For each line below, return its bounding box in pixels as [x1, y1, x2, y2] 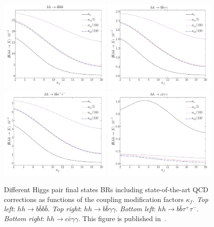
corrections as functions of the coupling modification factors [4, 194, 184, 204]
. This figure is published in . [78, 213, 166, 224]
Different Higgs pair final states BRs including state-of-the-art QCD [4, 184, 209, 195]
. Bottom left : [115, 203, 156, 214]
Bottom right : [4, 213, 45, 224]
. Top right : [48, 203, 82, 214]
